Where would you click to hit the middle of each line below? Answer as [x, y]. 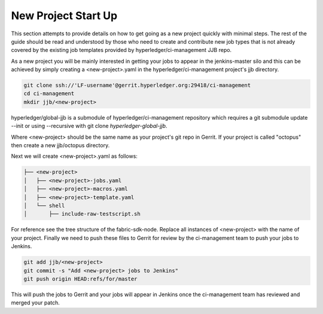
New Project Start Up [64, 16]
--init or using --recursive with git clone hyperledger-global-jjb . [89, 126]
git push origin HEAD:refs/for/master [80, 279]
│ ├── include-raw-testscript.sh [82, 214]
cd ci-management [49, 94]
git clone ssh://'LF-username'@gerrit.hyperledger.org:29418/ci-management [137, 86]
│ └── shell [44, 205]
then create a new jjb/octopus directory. [60, 145]
